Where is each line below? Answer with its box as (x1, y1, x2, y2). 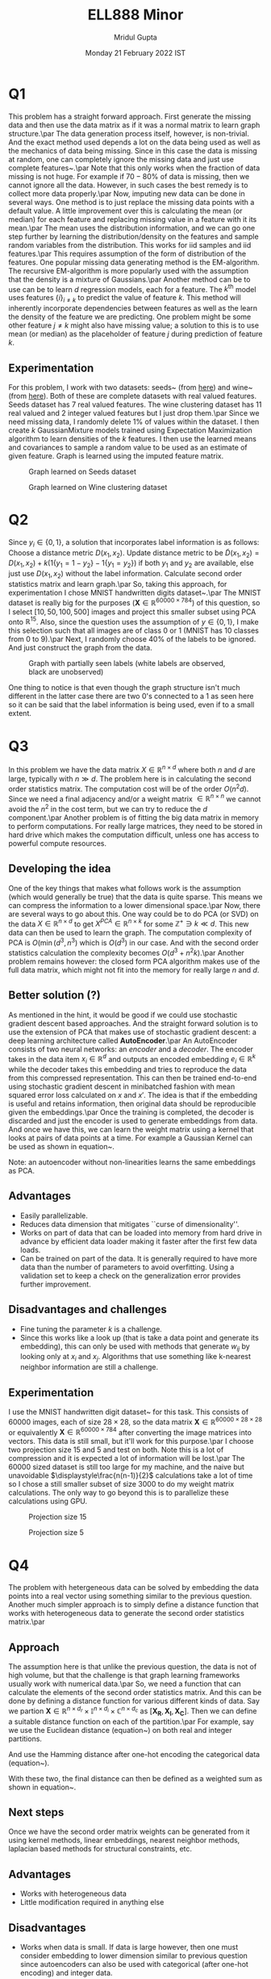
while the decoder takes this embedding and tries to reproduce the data (8, 1065, 248, 1074)
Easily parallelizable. (19, 1211, 89, 1220)
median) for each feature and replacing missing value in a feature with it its (8, 214, 257, 224)
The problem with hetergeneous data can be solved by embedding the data (8, 1583, 260, 1592)
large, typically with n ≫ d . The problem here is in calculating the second (8, 773, 252, 784)
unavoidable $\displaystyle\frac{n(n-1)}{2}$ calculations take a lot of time (8, 1471, 253, 1480)
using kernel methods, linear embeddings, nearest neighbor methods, (8, 1835, 240, 1845)
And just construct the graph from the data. (8, 643, 152, 653)
